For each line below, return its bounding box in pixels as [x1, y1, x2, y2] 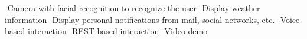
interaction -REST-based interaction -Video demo [27, 25, 208, 37]
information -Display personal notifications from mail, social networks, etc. [5, 13, 275, 25]
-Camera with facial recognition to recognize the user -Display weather [5, 2, 260, 14]
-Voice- [277, 13, 302, 25]
